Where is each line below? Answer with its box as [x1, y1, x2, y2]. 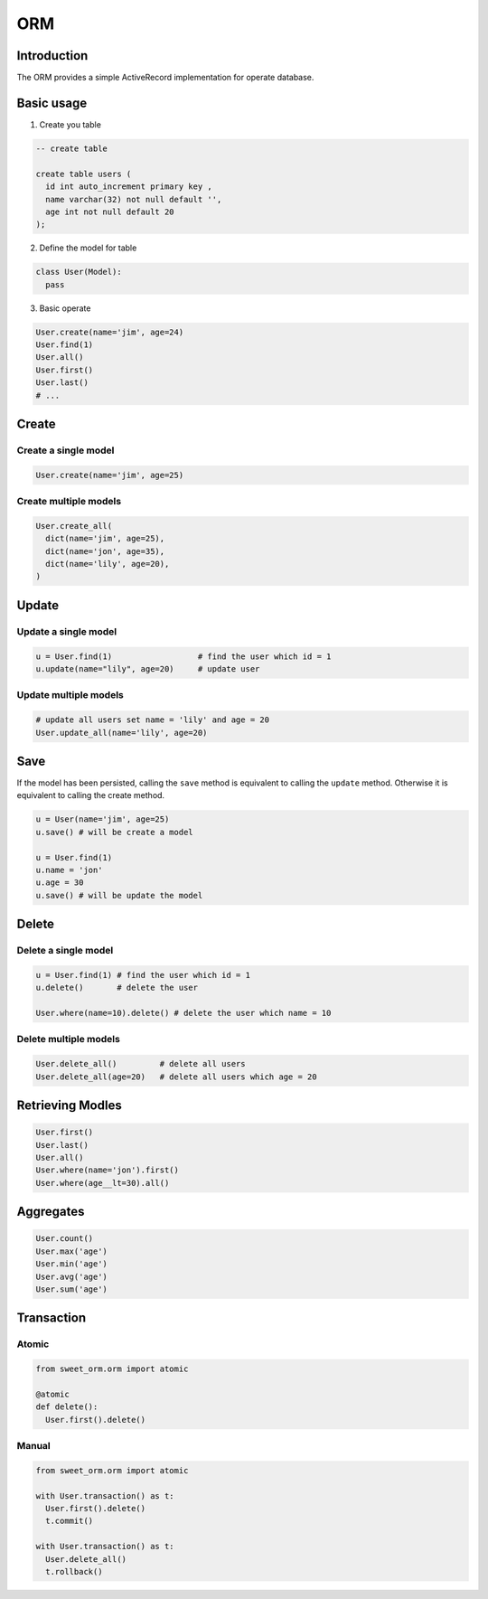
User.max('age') [35, 1246, 108, 1256]
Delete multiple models [16, 1033, 121, 1046]
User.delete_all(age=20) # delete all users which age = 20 [35, 1071, 317, 1082]
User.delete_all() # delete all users [35, 1058, 246, 1069]
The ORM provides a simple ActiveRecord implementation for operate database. [16, 72, 314, 83]
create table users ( [35, 168, 132, 179]
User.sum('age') [35, 1284, 108, 1294]
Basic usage [16, 95, 88, 110]
